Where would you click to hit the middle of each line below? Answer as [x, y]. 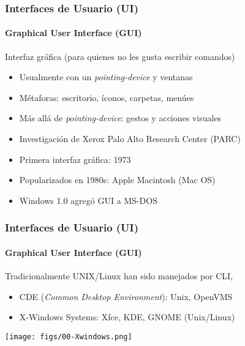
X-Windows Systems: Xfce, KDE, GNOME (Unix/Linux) [127, 317]
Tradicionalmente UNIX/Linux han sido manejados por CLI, [119, 276]
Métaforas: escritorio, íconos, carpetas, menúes [107, 97]
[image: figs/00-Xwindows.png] [69, 337]
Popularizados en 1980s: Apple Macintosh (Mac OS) [117, 180]
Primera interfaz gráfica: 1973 [75, 159]
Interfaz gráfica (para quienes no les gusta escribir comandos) [120, 56]
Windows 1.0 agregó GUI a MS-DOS [88, 200]
